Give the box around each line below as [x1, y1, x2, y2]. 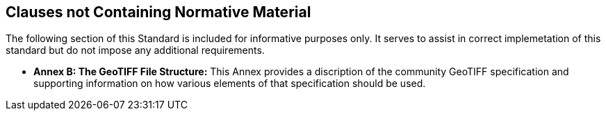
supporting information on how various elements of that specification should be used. [33, 77, 426, 90]
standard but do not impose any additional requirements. [6, 44, 265, 57]
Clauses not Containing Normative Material [6, 3, 311, 21]
